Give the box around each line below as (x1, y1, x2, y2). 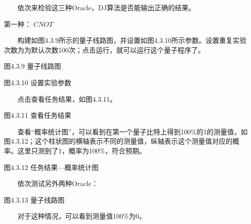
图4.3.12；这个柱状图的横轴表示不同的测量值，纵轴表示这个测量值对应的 (4, 136, 233, 146)
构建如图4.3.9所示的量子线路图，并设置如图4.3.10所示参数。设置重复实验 (18, 35, 247, 45)
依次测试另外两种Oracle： (18, 178, 98, 188)
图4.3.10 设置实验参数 (4, 77, 72, 87)
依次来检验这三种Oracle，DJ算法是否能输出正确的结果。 (18, 2, 196, 12)
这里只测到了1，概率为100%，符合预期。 (17, 145, 146, 155)
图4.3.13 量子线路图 (4, 194, 65, 205)
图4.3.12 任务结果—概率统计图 (4, 162, 99, 172)
